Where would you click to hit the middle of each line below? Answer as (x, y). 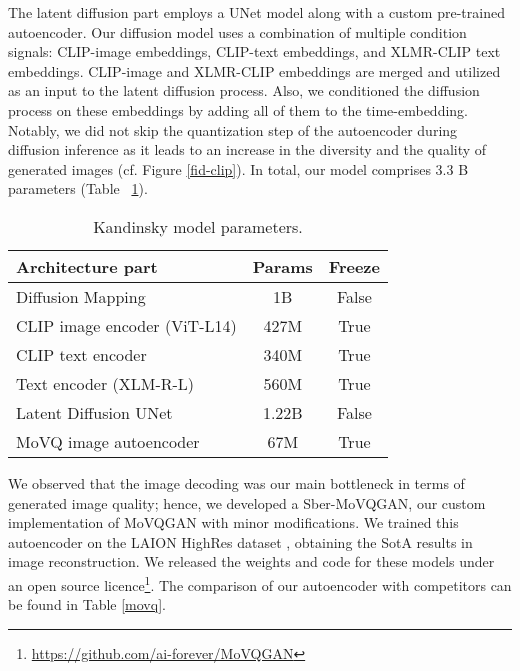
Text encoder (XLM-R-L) (105, 383)
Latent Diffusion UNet (94, 412)
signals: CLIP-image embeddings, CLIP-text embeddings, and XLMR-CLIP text (254, 51)
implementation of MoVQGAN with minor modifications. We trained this (233, 522)
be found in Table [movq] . (87, 604)
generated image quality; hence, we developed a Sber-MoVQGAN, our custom (247, 502)
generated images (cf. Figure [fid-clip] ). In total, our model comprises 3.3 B (238, 168)
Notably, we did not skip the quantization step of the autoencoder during (233, 129)
